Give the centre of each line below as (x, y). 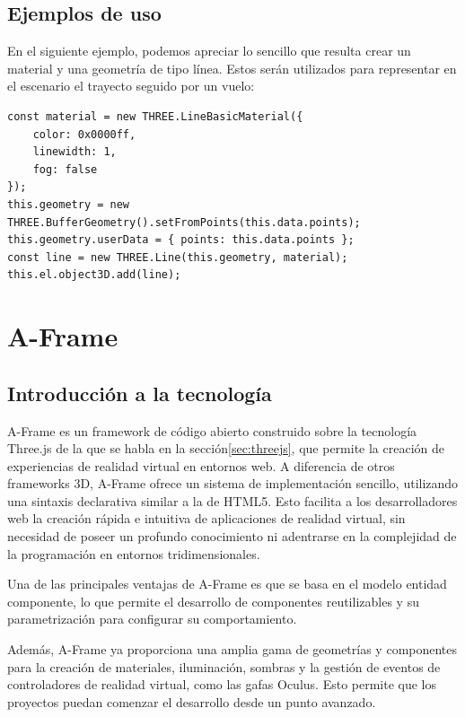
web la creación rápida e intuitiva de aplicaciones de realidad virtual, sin (206, 518)
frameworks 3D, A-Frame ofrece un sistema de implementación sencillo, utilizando (233, 483)
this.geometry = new (69, 204)
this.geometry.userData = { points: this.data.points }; (181, 240)
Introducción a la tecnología (140, 393)
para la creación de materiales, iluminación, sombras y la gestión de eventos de (224, 666)
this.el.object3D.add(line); (94, 275)
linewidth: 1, (75, 152)
